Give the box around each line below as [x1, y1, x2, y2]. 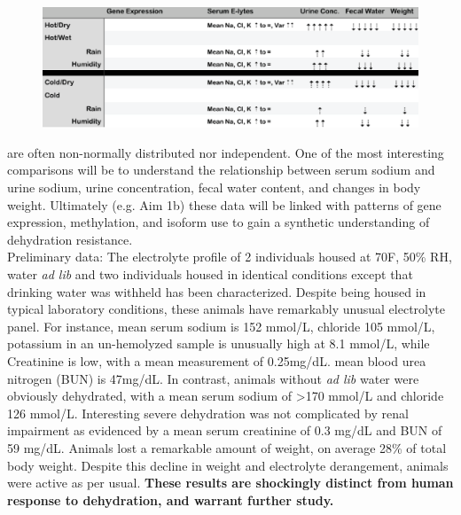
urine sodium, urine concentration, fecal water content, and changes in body [7, 178, 421, 196]
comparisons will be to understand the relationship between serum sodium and [7, 160, 435, 179]
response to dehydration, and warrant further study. [7, 490, 334, 509]
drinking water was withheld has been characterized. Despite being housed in [7, 282, 426, 300]
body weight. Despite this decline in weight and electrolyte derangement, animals [7, 456, 449, 474]
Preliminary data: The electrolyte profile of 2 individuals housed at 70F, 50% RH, [7, 247, 452, 266]
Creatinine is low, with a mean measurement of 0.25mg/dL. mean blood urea [7, 351, 426, 370]
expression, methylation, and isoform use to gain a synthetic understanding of [7, 213, 430, 231]
